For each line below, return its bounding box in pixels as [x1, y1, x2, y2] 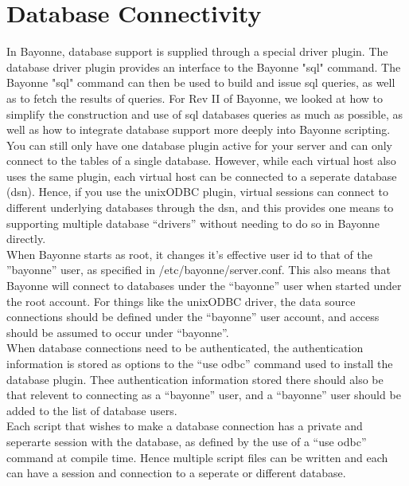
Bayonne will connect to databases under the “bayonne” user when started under [6, 277, 402, 294]
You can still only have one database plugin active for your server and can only [6, 136, 392, 153]
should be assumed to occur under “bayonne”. [6, 323, 229, 340]
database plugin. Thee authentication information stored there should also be [6, 370, 384, 387]
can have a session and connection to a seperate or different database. [6, 464, 346, 481]
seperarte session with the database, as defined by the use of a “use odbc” [6, 433, 367, 449]
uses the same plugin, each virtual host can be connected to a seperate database [6, 167, 397, 184]
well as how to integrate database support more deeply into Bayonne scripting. [6, 121, 391, 138]
